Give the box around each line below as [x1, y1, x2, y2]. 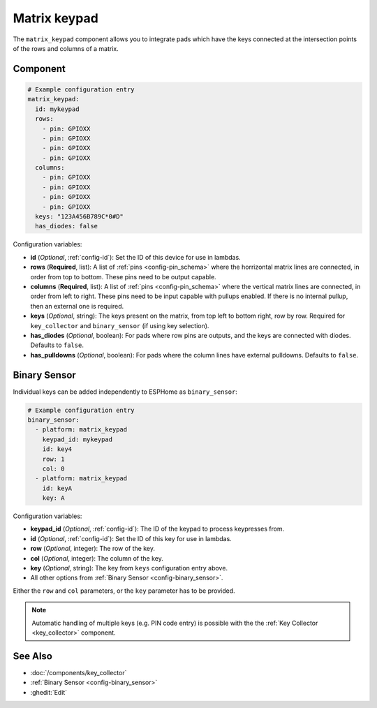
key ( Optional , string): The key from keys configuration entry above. [30, 564, 228, 573]
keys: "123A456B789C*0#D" [35, 213, 124, 221]
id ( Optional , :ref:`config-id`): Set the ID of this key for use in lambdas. [30, 534, 232, 543]
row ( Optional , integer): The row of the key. [30, 545, 155, 553]
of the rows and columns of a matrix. [13, 44, 119, 52]
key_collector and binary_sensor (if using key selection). [30, 321, 209, 330]
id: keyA [42, 484, 73, 492]
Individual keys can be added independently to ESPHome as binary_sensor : [13, 388, 237, 396]
